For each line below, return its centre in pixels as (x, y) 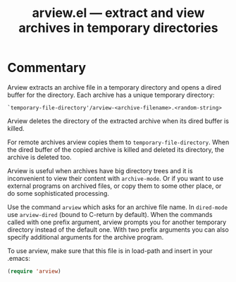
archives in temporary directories (118, 28)
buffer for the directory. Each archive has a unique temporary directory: (111, 95)
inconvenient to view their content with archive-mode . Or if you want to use (116, 178)
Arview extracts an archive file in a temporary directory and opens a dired (114, 87)
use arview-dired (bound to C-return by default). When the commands (110, 214)
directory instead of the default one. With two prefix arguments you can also (118, 229)
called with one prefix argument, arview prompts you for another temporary (117, 222)
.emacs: (19, 258)
